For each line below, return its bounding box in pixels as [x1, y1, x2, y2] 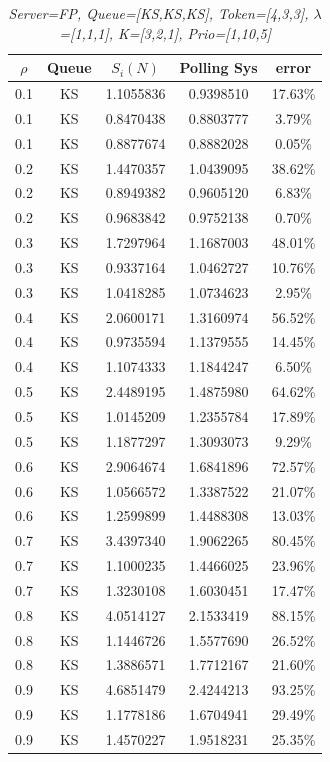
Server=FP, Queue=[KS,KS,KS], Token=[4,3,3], [8, 3, 309, 23]
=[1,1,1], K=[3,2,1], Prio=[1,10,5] [59, 22, 271, 43]
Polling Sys [179, 57, 258, 78]
